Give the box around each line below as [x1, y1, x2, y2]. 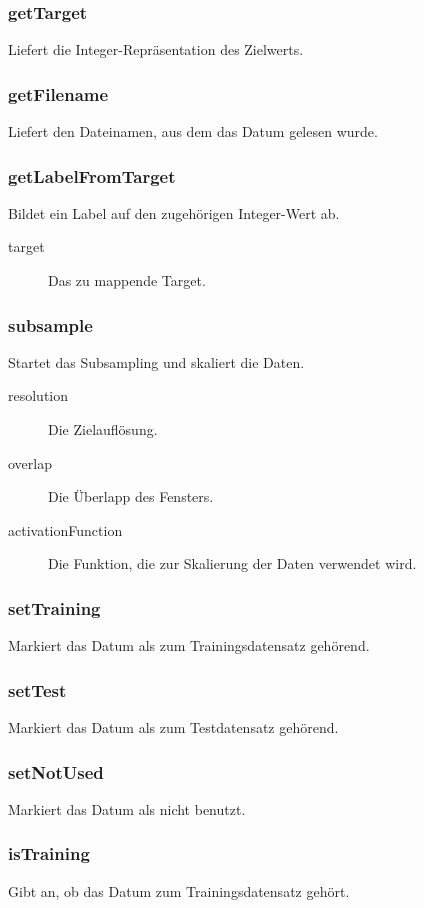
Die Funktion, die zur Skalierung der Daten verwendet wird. [48, 553, 417, 574]
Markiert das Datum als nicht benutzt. [8, 798, 246, 819]
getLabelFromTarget [8, 163, 176, 188]
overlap [8, 452, 52, 473]
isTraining [8, 841, 90, 866]
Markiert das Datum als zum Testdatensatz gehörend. [8, 717, 339, 738]
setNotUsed [8, 759, 104, 784]
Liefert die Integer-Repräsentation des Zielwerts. [8, 39, 304, 60]
